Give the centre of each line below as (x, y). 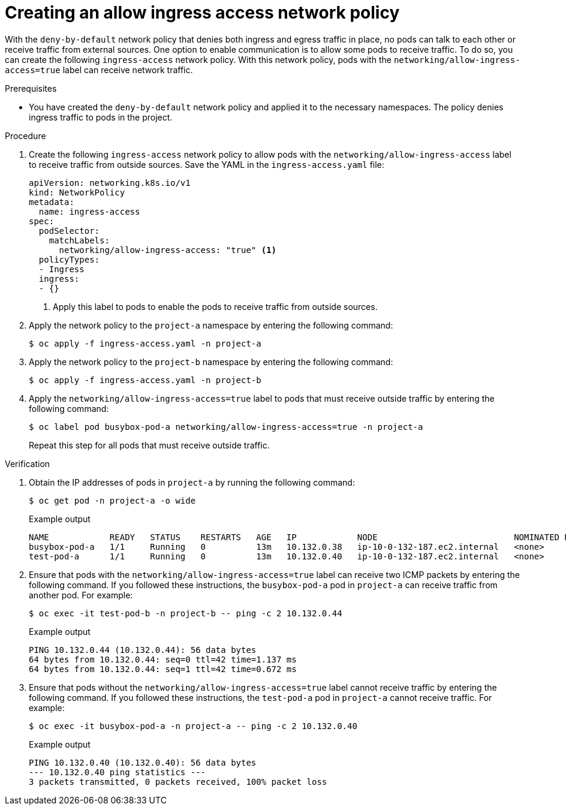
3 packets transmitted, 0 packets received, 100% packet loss (178, 782)
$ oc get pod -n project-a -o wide (112, 500)
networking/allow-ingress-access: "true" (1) (168, 250)
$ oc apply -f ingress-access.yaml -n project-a (145, 343)
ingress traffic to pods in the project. (101, 117)
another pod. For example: (81, 595)
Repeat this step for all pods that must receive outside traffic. (149, 445)
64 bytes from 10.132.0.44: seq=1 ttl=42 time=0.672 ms (163, 669)
